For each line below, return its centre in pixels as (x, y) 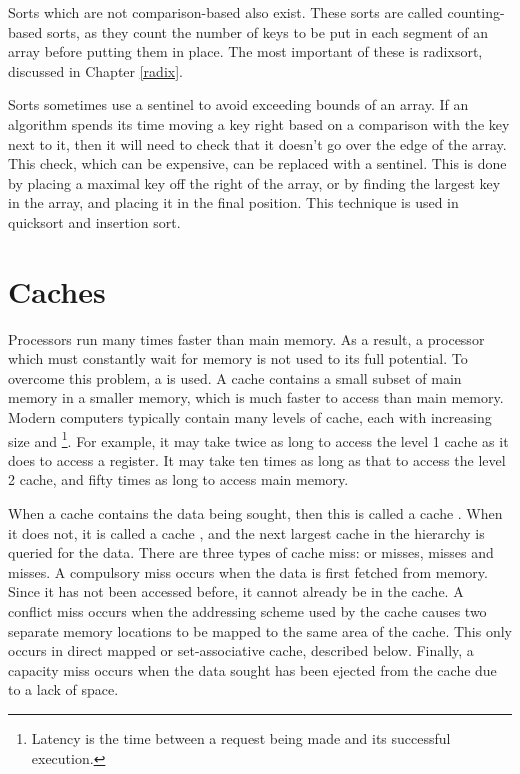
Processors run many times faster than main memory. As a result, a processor (246, 338)
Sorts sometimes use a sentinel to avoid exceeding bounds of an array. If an (238, 104)
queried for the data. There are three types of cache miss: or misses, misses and (251, 552)
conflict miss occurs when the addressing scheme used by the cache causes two (247, 611)
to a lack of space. (63, 689)
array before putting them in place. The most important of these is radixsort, (245, 51)
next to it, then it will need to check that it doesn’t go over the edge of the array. (257, 143)
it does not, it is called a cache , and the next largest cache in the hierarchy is (246, 532)
